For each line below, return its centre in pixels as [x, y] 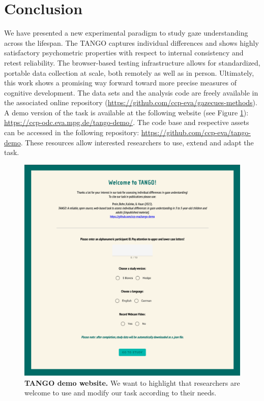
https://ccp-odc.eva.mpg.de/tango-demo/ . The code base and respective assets [127, 122]
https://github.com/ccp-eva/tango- [196, 132]
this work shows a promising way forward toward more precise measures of [120, 83]
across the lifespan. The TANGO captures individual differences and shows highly [131, 42]
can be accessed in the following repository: [72, 132]
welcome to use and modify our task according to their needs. [121, 393]
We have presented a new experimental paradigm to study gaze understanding [126, 33]
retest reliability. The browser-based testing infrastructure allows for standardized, [132, 62]
